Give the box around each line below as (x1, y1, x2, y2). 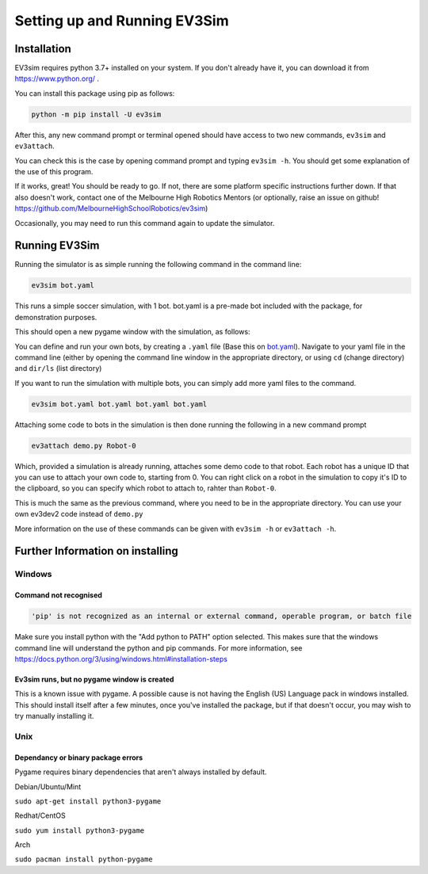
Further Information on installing (14, 544, 178, 558)
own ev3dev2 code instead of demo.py (14, 510, 143, 519)
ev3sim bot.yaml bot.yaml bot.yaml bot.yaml (31, 399, 208, 408)
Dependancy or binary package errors (14, 753, 143, 762)
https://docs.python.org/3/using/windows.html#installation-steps (14, 654, 227, 663)
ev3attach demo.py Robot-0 (31, 441, 136, 450)
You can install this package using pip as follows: (14, 88, 175, 98)
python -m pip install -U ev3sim (31, 109, 162, 119)
